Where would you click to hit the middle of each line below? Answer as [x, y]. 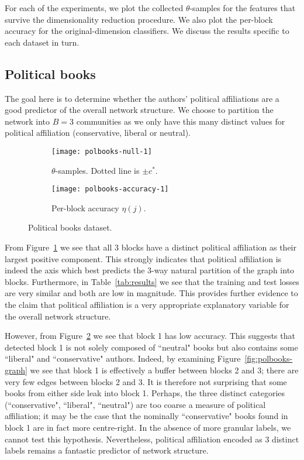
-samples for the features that [243, 8]
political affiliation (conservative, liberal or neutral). [98, 133]
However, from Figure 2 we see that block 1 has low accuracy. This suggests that [150, 336]
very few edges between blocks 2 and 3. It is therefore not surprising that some [146, 381]
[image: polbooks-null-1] [102, 151]
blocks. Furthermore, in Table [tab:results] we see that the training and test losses [152, 281]
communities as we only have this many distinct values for [181, 121]
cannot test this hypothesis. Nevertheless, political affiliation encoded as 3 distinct [152, 439]
